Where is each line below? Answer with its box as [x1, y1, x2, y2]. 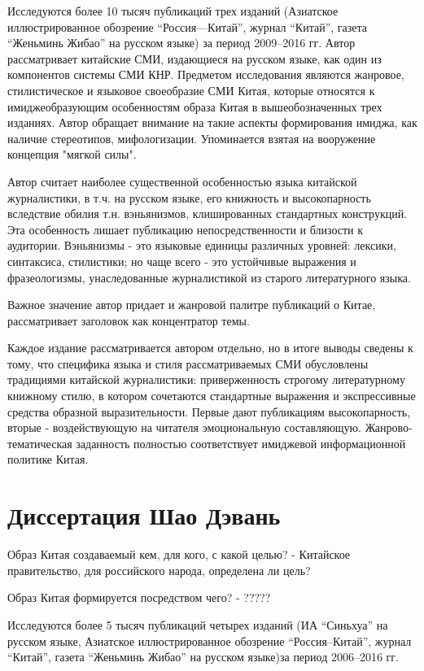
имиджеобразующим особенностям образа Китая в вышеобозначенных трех [7, 98, 382, 115]
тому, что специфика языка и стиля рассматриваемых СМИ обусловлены [7, 355, 369, 372]
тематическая [7, 434, 72, 451]
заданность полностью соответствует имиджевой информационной [76, 434, 406, 451]
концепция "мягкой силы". [7, 146, 137, 163]
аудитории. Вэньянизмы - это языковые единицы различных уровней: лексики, [7, 237, 396, 254]
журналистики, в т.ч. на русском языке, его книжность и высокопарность [7, 189, 371, 206]
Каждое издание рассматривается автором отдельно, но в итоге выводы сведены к [7, 339, 413, 356]
